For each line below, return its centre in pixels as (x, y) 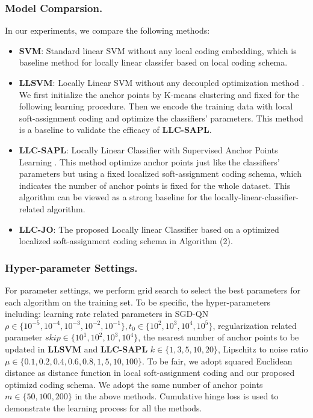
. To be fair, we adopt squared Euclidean (217, 361)
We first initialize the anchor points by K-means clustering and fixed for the (159, 94)
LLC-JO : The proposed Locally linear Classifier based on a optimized (149, 229)
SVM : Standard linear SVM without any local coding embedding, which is (158, 50)
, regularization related (255, 325)
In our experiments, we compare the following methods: (107, 30)
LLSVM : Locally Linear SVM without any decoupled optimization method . (162, 82)
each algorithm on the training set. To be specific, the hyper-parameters (138, 302)
